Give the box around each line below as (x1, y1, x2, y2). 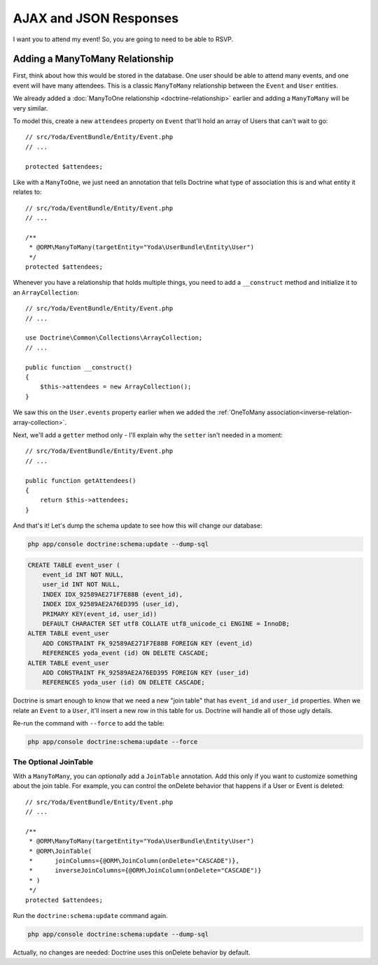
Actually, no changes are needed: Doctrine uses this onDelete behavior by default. (13, 948, 251, 957)
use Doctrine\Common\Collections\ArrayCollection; (25, 334, 203, 342)
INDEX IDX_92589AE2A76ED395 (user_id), (42, 600, 180, 608)
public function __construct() (25, 363, 133, 371)
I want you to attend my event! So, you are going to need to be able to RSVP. (13, 35, 234, 43)
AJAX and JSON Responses (13, 10, 178, 26)
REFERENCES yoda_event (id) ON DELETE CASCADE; (42, 649, 209, 657)
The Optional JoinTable (13, 757, 94, 767)
